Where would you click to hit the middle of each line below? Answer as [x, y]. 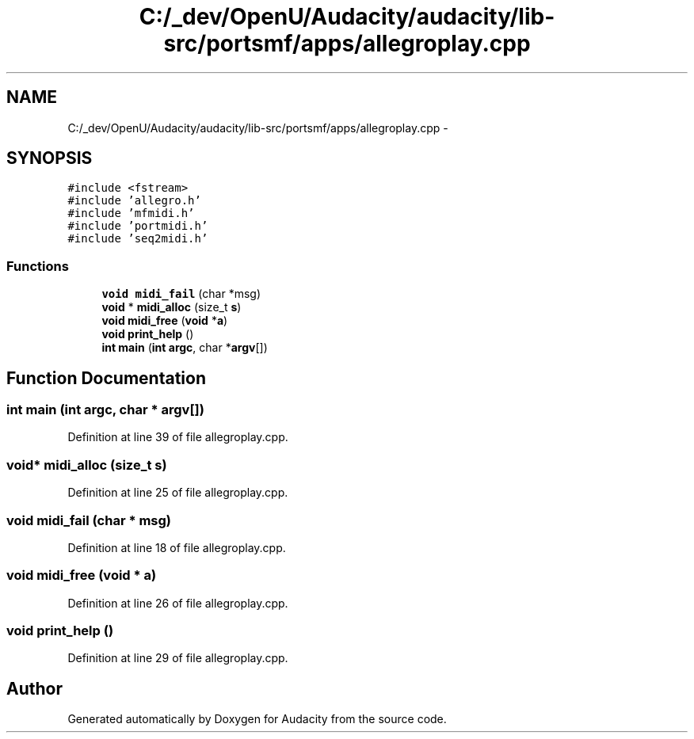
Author [34, 688]
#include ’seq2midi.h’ [138, 239]
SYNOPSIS [50, 158]
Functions [38, 266]
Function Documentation [106, 378]
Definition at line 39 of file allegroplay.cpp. [178, 437]
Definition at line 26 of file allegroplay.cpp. [178, 603]
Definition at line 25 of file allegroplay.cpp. [178, 493]
